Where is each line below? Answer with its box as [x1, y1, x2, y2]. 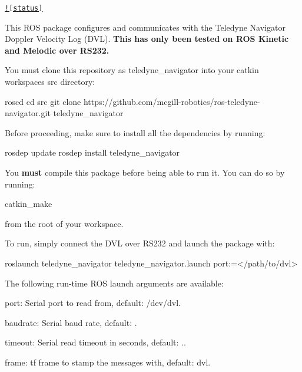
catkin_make [5, 197, 52, 210]
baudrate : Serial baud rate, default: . [5, 316, 137, 328]
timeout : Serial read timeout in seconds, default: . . [5, 336, 186, 348]
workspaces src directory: [5, 75, 95, 88]
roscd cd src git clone [5, 95, 81, 107]
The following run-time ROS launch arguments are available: [5, 276, 224, 289]
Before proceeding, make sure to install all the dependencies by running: [5, 126, 266, 139]
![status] [5, 4, 43, 12]
